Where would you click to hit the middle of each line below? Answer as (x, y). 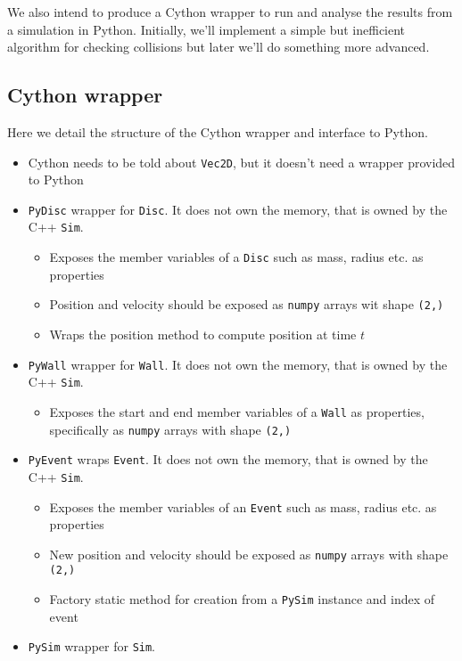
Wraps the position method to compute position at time (203, 335)
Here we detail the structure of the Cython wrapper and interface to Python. (218, 131)
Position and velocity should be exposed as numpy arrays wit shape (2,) (247, 304)
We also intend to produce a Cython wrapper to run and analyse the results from (230, 12)
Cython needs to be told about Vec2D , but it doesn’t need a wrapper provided (242, 162)
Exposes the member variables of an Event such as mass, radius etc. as (243, 506)
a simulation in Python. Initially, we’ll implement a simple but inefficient (206, 29)
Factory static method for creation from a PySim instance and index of (242, 599)
